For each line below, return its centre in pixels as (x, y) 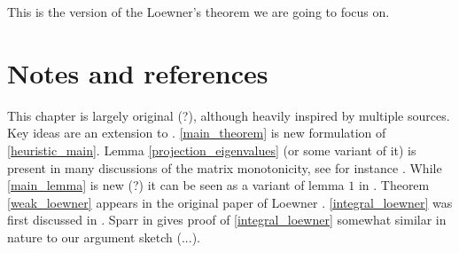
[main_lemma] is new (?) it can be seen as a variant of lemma (176, 185)
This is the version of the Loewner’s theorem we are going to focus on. (198, 12)
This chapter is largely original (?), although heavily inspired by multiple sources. (229, 115)
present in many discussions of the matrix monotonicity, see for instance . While (225, 167)
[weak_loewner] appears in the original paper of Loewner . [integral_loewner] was (230, 202)
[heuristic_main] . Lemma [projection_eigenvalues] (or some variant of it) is (212, 150)
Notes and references (138, 72)
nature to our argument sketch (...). (104, 237)
